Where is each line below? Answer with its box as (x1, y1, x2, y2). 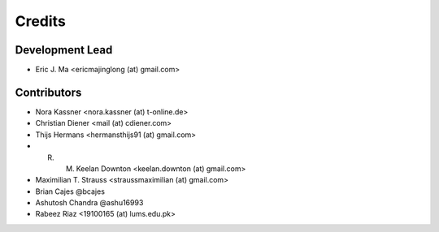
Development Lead (15, 43, 113, 57)
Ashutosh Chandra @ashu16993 (35, 198, 144, 208)
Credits (15, 12, 67, 30)
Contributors (15, 85, 82, 99)
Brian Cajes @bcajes (35, 187, 106, 196)
